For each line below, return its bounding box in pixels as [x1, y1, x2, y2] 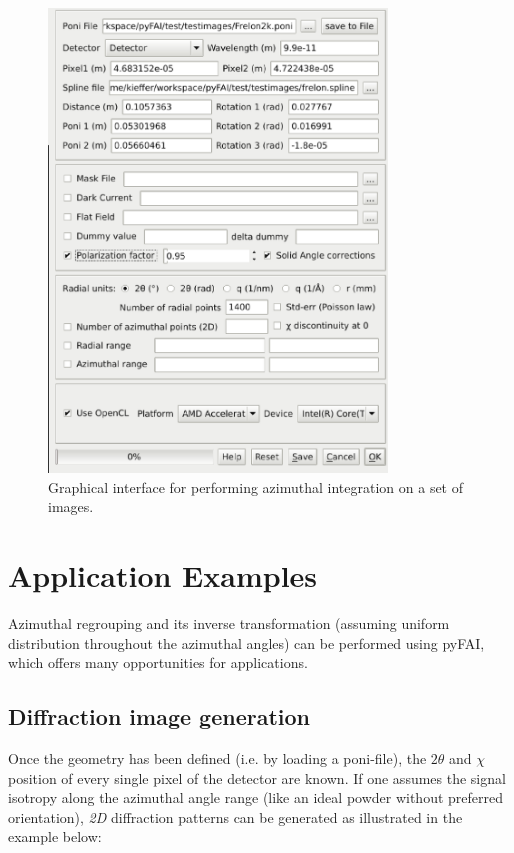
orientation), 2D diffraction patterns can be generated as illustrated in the [8, 806, 463, 827]
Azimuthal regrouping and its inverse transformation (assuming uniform [8, 612, 450, 633]
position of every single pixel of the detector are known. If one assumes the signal [8, 767, 506, 788]
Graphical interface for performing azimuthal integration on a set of [48, 476, 464, 497]
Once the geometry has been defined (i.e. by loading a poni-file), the [8, 747, 427, 768]
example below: [8, 826, 102, 847]
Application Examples [8, 555, 318, 595]
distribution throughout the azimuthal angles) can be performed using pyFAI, [8, 632, 485, 653]
